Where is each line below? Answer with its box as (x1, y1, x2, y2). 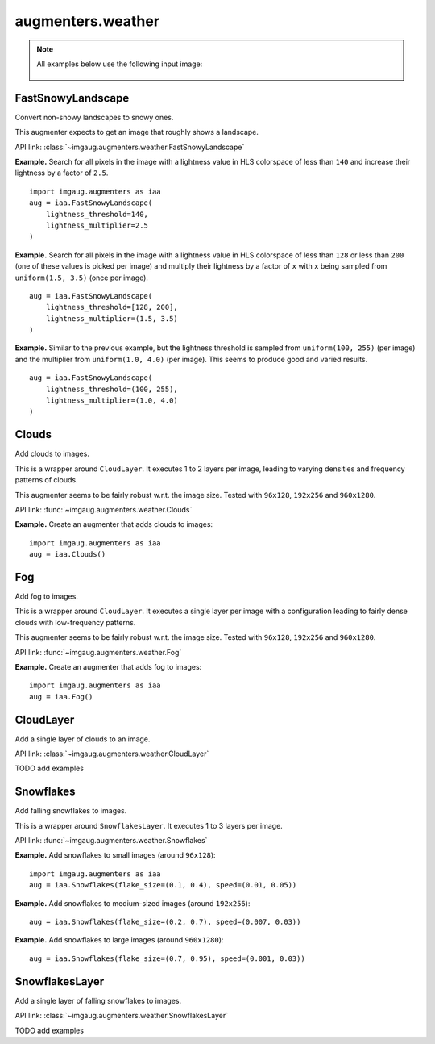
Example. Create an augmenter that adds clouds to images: (14, 520, 213, 529)
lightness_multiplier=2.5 (45, 220, 149, 230)
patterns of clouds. (14, 475, 78, 485)
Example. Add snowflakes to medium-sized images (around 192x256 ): (14, 898, 251, 908)
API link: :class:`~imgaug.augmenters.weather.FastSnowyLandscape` (14, 142, 245, 152)
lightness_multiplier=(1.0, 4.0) (45, 396, 179, 405)
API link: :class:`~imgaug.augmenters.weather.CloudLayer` (14, 749, 209, 758)
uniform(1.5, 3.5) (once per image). (14, 273, 149, 282)
